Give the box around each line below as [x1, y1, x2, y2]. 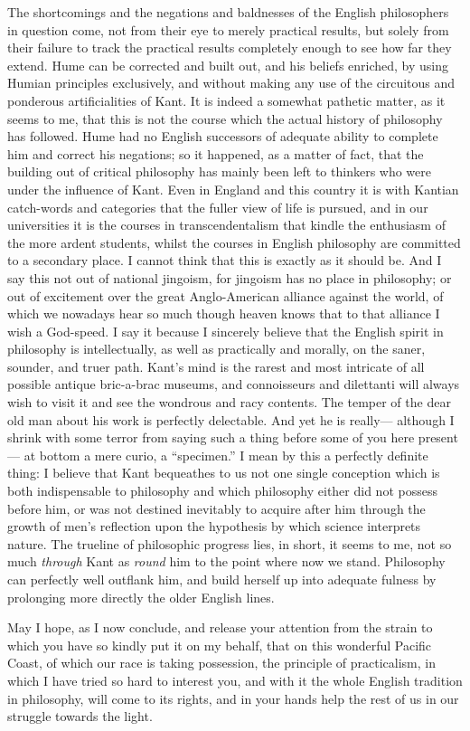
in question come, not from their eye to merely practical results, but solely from [7, 20, 449, 39]
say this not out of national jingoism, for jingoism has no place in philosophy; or [7, 268, 452, 287]
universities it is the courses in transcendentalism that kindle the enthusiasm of [7, 215, 446, 234]
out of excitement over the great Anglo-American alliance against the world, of [7, 286, 444, 305]
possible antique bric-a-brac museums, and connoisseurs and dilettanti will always [7, 375, 460, 394]
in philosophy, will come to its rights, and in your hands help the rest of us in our [7, 688, 459, 707]
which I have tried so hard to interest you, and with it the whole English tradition [7, 670, 463, 689]
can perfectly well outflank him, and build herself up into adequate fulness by [7, 570, 437, 588]
